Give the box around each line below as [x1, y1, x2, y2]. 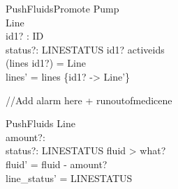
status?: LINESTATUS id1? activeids [6, 42, 165, 56]
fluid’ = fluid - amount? [6, 156, 107, 171]
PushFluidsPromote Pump [6, 1, 119, 15]
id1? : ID [6, 28, 44, 43]
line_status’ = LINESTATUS [6, 170, 133, 185]
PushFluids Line [6, 116, 75, 131]
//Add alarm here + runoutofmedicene [6, 92, 172, 107]
